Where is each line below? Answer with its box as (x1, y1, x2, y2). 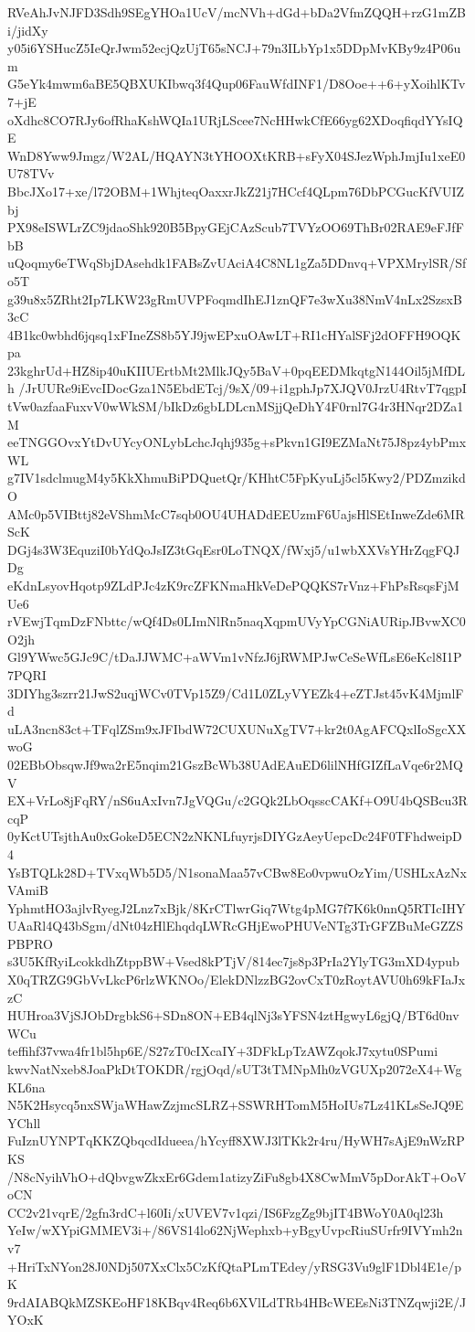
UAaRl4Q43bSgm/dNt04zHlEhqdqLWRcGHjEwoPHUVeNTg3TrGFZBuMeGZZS (7, 916, 463, 935)
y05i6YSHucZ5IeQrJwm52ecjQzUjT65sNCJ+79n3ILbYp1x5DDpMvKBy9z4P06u (7, 38, 461, 58)
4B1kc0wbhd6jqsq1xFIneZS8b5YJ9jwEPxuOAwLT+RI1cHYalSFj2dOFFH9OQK (7, 325, 461, 344)
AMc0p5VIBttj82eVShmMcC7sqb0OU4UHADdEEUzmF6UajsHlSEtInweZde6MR (7, 504, 465, 523)
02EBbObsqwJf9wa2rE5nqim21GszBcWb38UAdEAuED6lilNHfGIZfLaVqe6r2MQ (7, 754, 463, 773)
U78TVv (7, 164, 55, 183)
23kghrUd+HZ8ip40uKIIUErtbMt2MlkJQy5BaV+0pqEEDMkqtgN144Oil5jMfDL (7, 360, 466, 379)
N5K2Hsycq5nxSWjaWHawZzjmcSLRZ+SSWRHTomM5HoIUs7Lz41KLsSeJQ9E (7, 1095, 464, 1114)
